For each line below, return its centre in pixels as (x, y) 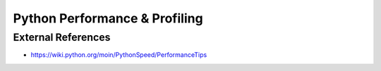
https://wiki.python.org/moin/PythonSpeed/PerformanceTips (119, 55)
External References (62, 37)
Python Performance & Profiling (108, 18)
